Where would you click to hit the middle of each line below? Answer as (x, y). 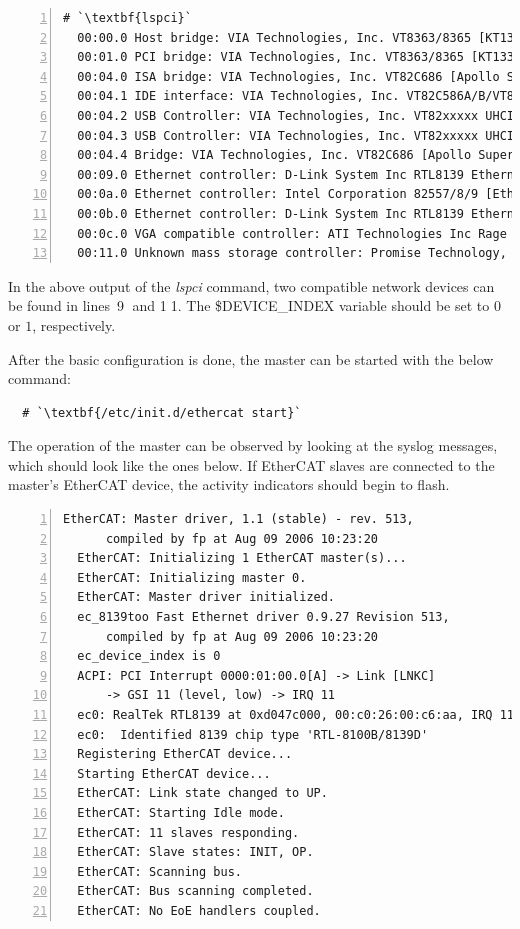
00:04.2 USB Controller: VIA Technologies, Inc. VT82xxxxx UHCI (296, 115)
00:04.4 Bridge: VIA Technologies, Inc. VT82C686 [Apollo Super (296, 155)
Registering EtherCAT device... (185, 754)
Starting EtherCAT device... (174, 773)
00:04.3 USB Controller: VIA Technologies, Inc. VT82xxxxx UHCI (296, 135)
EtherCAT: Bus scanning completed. (195, 891)
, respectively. (74, 324)
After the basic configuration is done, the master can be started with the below (251, 358)
